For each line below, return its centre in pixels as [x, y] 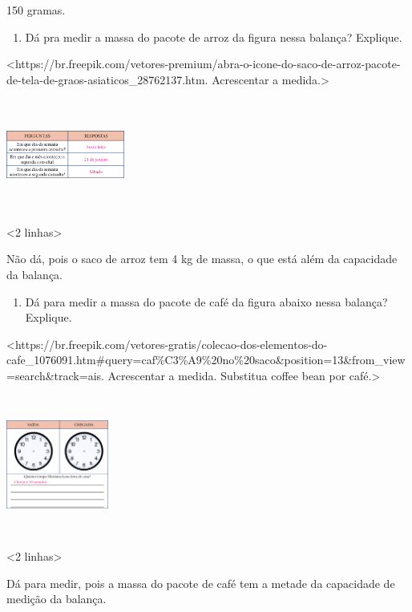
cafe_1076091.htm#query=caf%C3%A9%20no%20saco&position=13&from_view [206, 360]
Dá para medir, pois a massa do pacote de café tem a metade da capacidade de [201, 583]
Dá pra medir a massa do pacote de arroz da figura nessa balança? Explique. [214, 36]
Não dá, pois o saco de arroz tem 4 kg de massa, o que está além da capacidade [202, 259]
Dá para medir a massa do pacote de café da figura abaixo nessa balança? [206, 301]
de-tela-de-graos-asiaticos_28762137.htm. [107, 79]
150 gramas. [36, 10]
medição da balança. [57, 599]
